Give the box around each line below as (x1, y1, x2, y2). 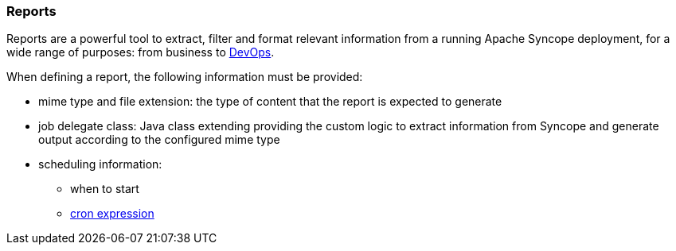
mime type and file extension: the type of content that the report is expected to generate (38, 95, 502, 109)
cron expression (70, 207, 154, 221)
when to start (70, 182, 139, 196)
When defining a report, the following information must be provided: (6, 70, 363, 84)
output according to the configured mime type (38, 133, 280, 147)
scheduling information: (38, 157, 162, 172)
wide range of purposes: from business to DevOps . (6, 45, 275, 60)
